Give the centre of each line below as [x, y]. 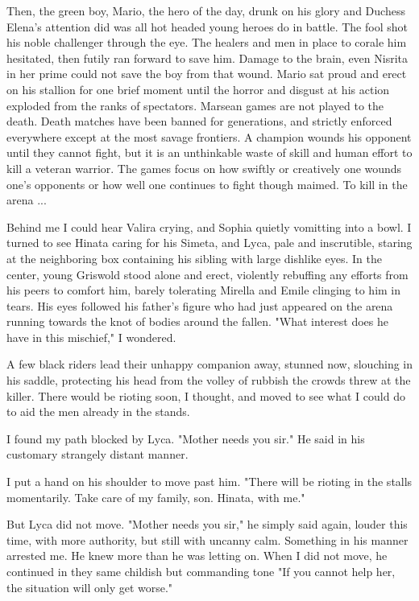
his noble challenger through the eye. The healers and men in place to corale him [207, 42]
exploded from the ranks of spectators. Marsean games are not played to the [195, 105]
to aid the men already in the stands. [98, 412]
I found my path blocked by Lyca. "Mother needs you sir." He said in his [186, 438]
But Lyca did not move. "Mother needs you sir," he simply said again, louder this [207, 524]
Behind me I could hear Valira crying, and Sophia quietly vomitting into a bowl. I [209, 226]
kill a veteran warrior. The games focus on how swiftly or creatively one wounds [204, 168]
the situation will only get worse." [90, 587]
